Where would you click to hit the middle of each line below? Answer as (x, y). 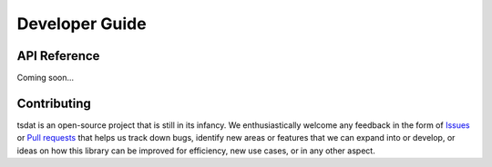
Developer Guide (82, 24)
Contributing (54, 103)
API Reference (58, 56)
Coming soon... (46, 78)
